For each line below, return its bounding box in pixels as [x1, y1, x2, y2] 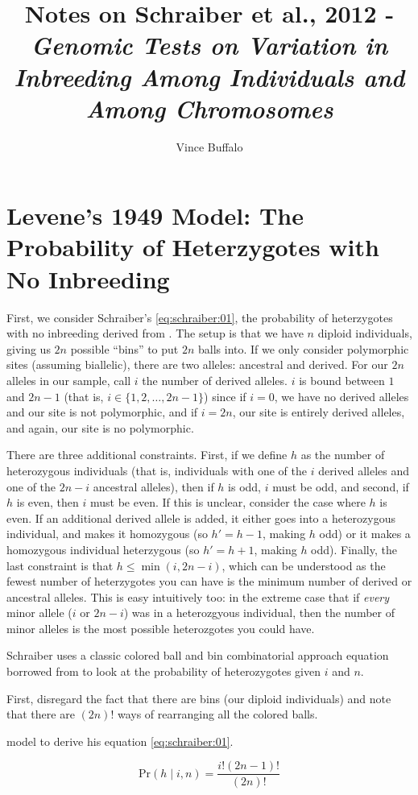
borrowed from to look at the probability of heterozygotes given [6, 663, 321, 680]
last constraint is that [6, 557, 114, 573]
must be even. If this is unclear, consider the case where [89, 494, 366, 511]
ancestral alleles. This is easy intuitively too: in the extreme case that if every [6, 588, 390, 605]
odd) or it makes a [319, 525, 411, 542]
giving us [6, 340, 51, 357]
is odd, [228, 478, 262, 495]
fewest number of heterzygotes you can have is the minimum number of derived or [6, 573, 412, 590]
